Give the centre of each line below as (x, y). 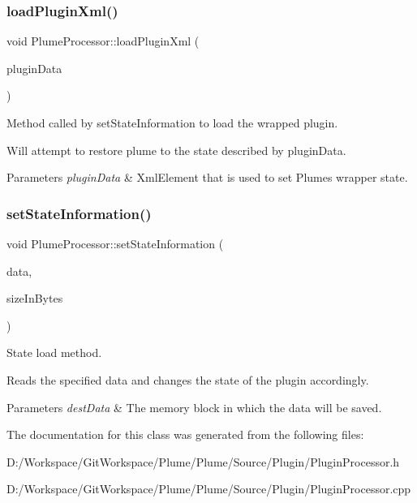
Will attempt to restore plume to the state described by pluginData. (176, 150)
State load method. (54, 353)
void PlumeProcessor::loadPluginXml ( (103, 41)
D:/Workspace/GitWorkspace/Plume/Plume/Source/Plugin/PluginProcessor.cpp (209, 489)
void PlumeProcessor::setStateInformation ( (115, 243)
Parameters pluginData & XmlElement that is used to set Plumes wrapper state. (207, 177)
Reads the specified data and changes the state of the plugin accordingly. (188, 379)
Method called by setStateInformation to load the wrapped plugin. (172, 123)
